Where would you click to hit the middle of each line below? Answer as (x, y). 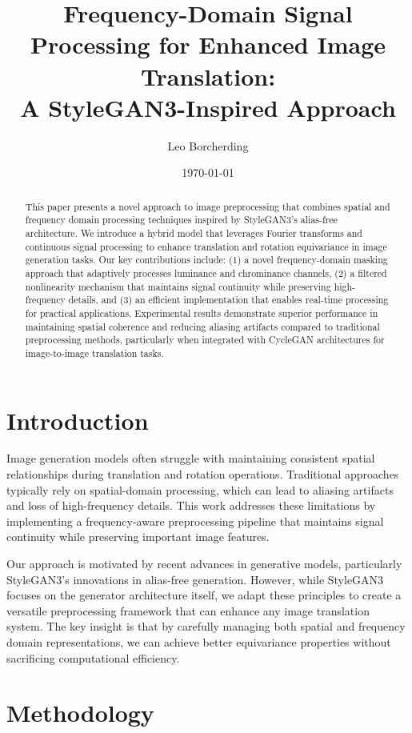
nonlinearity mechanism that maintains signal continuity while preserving (178, 286)
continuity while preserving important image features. (138, 537)
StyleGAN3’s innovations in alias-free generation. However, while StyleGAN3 (195, 579)
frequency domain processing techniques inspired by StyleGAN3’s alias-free (181, 220)
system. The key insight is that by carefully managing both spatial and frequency (206, 626)
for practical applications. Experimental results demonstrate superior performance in (202, 312)
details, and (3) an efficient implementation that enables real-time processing (228, 300)
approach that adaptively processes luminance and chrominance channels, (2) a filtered (206, 272)
